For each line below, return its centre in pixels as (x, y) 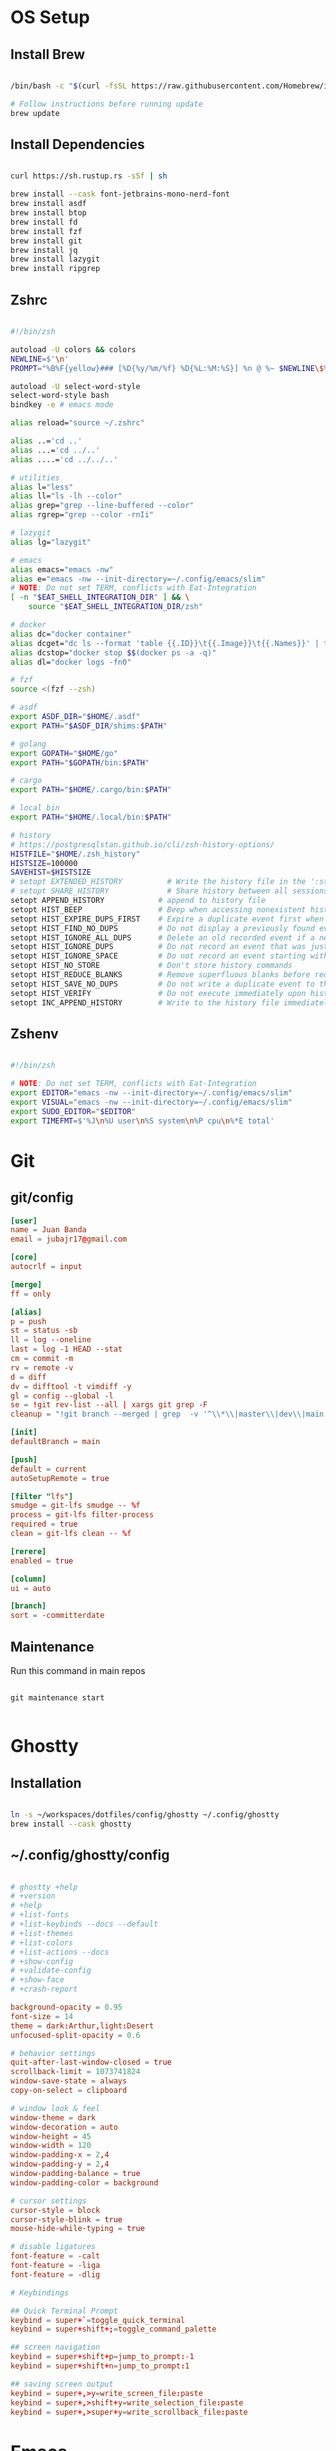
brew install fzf (46, 231)
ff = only (31, 1294)
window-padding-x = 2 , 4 (60, 2155)
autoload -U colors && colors (73, 349)
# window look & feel (55, 2108)
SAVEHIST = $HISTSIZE (51, 872)
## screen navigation (55, 2347)
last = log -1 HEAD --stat (66, 1349)
